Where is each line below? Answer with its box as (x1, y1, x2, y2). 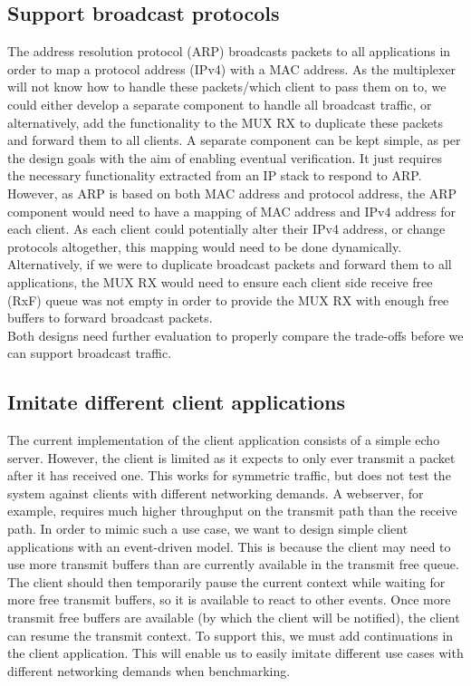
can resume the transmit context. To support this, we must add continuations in (7, 625, 454, 644)
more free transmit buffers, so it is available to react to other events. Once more (7, 590, 451, 609)
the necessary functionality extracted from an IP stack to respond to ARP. (7, 166, 422, 185)
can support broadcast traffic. (7, 343, 172, 362)
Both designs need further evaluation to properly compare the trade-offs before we (7, 325, 464, 344)
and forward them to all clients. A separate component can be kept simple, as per (7, 130, 461, 150)
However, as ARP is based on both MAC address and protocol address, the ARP (7, 183, 457, 202)
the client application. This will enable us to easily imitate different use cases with (7, 643, 464, 662)
